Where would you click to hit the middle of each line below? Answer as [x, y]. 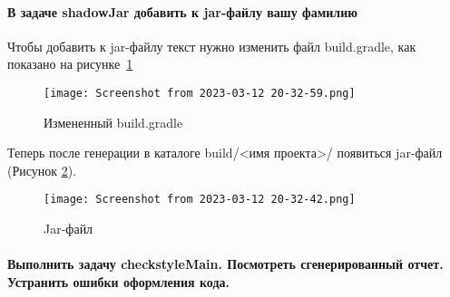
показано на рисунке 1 [70, 64]
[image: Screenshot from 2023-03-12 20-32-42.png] [200, 200]
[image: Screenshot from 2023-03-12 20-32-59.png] [200, 93]
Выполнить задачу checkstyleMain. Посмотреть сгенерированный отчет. [225, 264]
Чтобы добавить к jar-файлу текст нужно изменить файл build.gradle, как [212, 46]
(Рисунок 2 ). [42, 170]
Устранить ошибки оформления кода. [118, 281]
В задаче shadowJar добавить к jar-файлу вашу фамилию [182, 11]
